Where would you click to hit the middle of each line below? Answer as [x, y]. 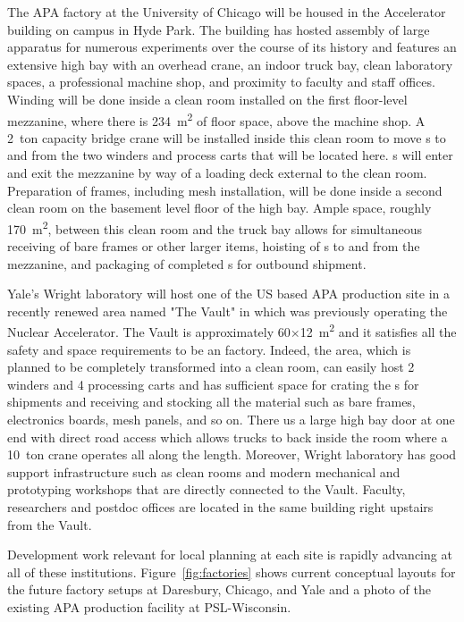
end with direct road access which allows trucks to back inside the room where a [228, 437]
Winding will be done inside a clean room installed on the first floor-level [207, 99]
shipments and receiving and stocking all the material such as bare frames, [211, 402]
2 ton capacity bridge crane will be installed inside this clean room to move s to [227, 137]
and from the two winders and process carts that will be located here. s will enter [230, 155]
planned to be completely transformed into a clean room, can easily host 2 [211, 367]
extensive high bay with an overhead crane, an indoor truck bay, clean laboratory [230, 64]
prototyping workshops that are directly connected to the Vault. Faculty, [207, 489]
